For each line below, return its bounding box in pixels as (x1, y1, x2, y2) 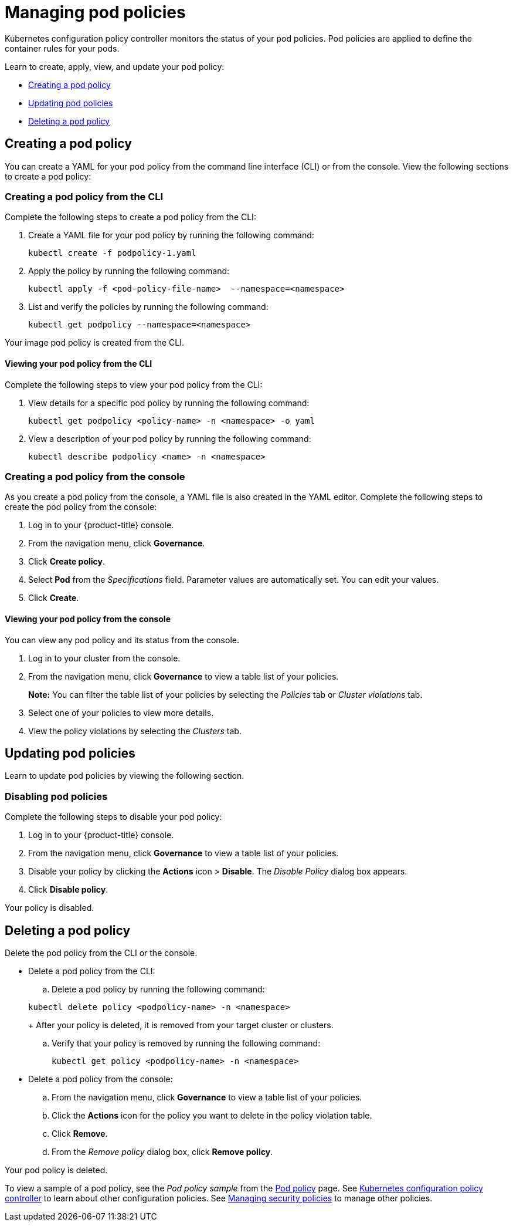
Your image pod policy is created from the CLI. (5, 337, 185, 348)
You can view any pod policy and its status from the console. (5, 634, 239, 645)
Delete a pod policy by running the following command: (52, 984, 265, 994)
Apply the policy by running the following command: (28, 266, 230, 276)
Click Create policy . (28, 556, 106, 567)
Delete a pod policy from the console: (28, 1073, 173, 1084)
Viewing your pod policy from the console (5, 613, 171, 624)
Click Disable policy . (28, 884, 108, 895)
